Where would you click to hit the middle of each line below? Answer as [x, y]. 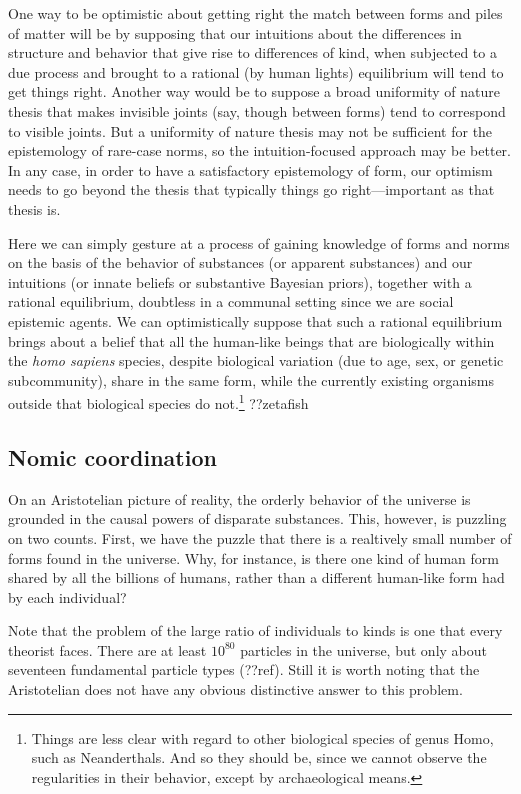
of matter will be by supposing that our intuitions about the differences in [235, 32]
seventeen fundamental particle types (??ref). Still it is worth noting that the [244, 669]
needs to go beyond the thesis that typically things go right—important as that [251, 189]
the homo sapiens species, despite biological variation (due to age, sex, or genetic [256, 360]
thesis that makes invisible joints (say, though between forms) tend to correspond [257, 110]
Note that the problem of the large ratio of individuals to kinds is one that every [255, 630]
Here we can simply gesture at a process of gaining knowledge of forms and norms [259, 242]
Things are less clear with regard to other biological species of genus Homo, [262, 737]
